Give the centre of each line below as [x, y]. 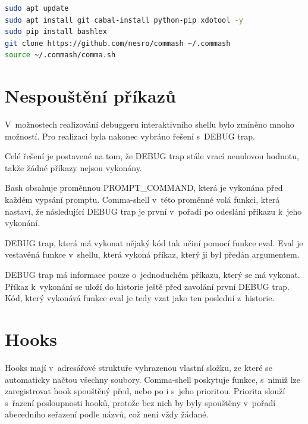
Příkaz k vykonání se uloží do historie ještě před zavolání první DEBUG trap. [147, 286]
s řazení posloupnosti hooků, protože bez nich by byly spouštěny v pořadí [140, 402]
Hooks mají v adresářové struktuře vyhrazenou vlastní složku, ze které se [139, 367]
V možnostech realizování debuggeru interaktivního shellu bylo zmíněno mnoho [150, 124]
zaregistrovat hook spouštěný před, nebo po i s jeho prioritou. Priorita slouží [145, 391]
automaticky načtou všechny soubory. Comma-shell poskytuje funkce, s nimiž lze [153, 379]
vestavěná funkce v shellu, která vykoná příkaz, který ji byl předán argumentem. [152, 254]
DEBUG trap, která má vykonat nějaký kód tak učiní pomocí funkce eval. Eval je [154, 242]
